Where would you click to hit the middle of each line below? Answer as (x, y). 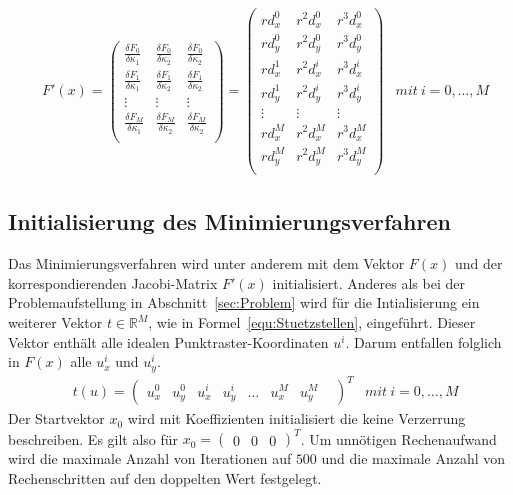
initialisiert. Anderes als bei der (368, 282)
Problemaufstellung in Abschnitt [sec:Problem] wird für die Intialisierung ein (244, 302)
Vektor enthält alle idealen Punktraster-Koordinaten (168, 341)
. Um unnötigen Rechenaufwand (398, 438)
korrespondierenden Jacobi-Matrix (113, 282)
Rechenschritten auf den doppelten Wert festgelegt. (165, 477)
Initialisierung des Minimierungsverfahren (229, 221)
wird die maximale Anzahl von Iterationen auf (150, 458)
